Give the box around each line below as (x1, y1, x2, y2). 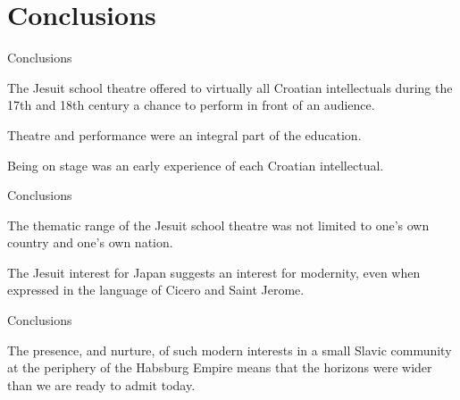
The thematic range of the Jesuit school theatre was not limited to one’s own (7, 215, 430, 234)
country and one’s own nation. (7, 233, 173, 252)
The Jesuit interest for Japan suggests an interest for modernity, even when (7, 262, 421, 281)
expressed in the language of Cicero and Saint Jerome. (7, 280, 305, 299)
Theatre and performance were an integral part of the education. (7, 125, 362, 144)
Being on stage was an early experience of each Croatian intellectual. (7, 155, 384, 174)
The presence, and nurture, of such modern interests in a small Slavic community (7, 340, 452, 359)
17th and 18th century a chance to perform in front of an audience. (7, 96, 375, 114)
